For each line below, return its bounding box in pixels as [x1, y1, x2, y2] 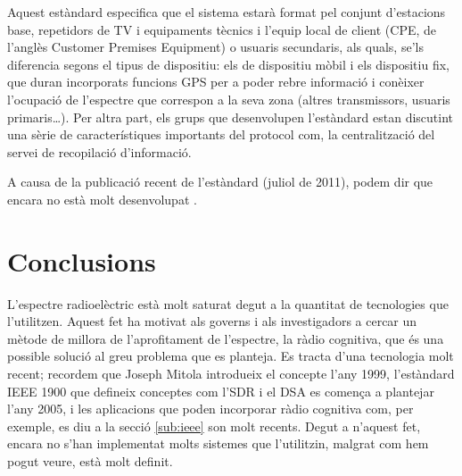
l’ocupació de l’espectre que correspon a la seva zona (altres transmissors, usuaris [7, 89, 450, 108]
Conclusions [7, 242, 156, 279]
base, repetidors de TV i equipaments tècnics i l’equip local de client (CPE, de [7, 20, 437, 38]
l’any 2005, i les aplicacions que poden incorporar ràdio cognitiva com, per [7, 399, 414, 418]
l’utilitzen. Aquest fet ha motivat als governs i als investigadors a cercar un [7, 312, 417, 330]
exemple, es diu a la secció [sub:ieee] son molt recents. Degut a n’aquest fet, [7, 416, 421, 435]
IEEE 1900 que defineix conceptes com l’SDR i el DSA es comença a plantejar [7, 381, 434, 400]
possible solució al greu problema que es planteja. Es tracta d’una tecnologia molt [7, 347, 454, 365]
